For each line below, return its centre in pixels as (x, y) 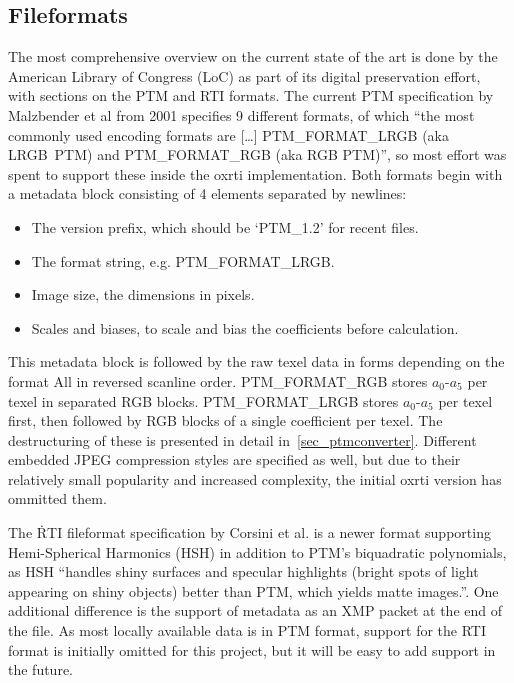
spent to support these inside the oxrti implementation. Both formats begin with (255, 173)
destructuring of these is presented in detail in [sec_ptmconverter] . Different (242, 439)
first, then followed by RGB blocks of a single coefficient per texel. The (225, 420)
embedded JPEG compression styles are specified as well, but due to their (234, 459)
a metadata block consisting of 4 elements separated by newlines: (207, 193)
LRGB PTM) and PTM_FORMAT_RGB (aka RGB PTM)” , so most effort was (257, 154)
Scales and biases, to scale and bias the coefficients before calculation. (245, 327)
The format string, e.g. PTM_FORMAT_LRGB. (183, 260)
